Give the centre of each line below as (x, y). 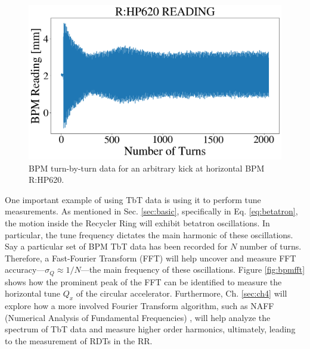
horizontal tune (33, 293)
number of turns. (271, 246)
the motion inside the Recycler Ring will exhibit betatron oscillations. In (137, 222)
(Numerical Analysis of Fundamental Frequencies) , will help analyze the (138, 317)
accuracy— (25, 269)
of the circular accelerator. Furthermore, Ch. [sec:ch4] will (182, 293)
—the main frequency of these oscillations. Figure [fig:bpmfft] (193, 269)
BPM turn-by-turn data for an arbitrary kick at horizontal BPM (147, 168)
